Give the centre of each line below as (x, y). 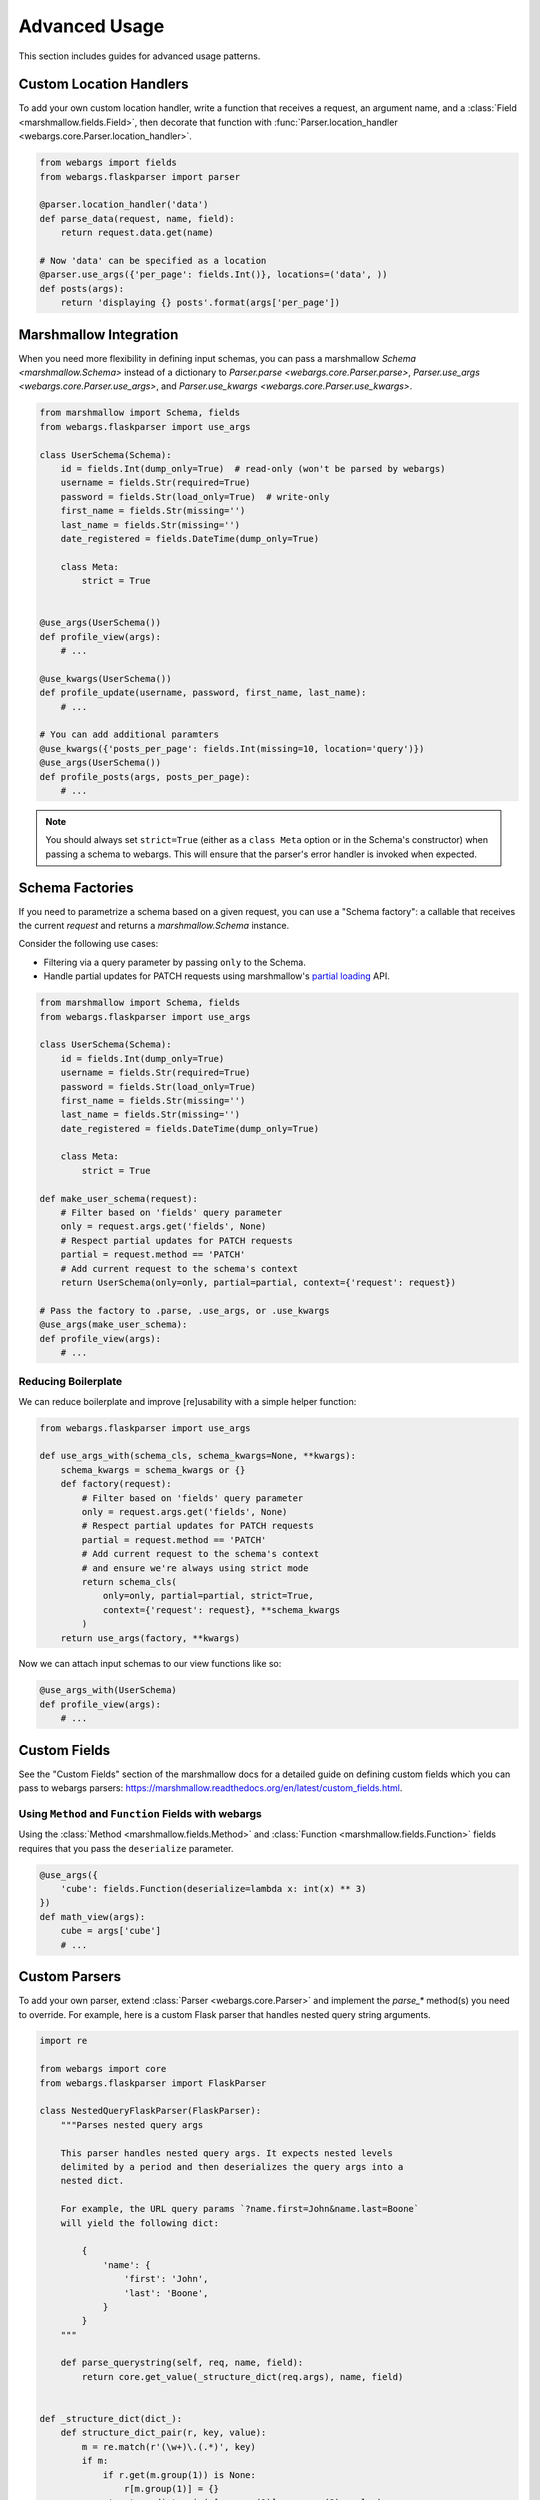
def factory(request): (116, 1484)
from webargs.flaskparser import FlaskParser (153, 2083)
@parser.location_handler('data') (124, 204)
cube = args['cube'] (111, 1931)
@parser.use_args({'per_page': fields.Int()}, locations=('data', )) (213, 274)
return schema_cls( (129, 1581)
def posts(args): (82, 288)
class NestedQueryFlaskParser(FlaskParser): (150, 2111)
